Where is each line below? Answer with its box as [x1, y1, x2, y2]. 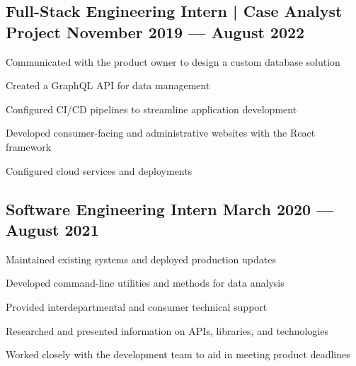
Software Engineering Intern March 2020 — [6, 198, 334, 219]
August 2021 [6, 218, 99, 240]
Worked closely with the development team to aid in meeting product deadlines [6, 347, 350, 362]
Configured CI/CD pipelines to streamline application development [6, 101, 297, 116]
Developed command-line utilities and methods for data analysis [6, 275, 285, 290]
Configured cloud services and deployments [6, 163, 193, 178]
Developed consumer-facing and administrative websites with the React [6, 125, 316, 140]
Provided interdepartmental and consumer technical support [6, 299, 268, 314]
